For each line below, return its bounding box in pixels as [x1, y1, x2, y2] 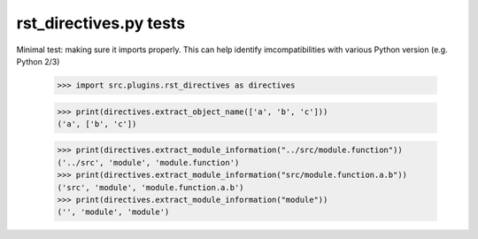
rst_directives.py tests [16, 13, 186, 33]
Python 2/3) [16, 56, 60, 66]
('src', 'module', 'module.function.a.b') [57, 182, 244, 192]
